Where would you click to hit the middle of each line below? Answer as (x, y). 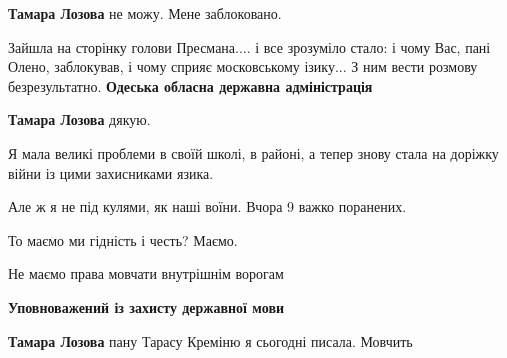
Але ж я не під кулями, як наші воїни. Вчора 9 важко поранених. (207, 206)
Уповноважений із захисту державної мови (146, 306)
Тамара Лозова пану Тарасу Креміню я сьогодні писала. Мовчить (210, 340)
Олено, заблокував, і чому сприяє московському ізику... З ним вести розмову (243, 66)
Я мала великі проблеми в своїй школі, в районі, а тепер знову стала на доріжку (253, 152)
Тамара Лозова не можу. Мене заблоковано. (145, 13)
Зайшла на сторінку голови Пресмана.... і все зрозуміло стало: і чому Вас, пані (249, 46)
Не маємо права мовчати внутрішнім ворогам (146, 273)
